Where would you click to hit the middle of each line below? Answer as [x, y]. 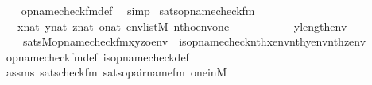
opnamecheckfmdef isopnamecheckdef [97, 56]
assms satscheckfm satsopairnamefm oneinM [116, 72]
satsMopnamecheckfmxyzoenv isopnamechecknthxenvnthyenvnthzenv [194, 41]
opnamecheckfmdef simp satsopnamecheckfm [138, 10]
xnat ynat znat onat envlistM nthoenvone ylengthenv [182, 26]
